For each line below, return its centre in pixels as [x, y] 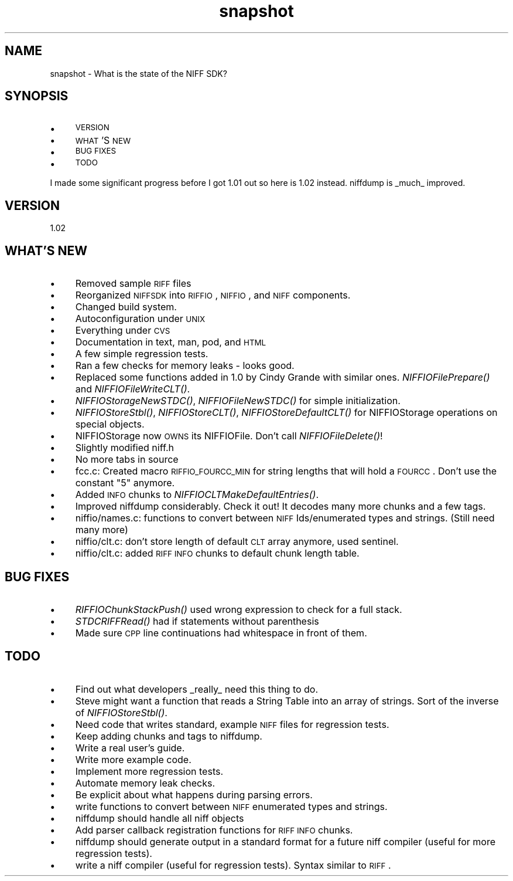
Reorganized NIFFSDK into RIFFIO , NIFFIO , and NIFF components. [213, 295]
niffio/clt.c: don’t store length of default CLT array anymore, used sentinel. [237, 542]
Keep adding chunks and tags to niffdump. [169, 736]
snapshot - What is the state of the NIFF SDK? [138, 73]
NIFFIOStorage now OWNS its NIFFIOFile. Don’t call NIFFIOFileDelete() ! [229, 436]
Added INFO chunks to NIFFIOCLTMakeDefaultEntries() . [197, 495]
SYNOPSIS [37, 96]
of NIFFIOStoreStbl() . [121, 712]
